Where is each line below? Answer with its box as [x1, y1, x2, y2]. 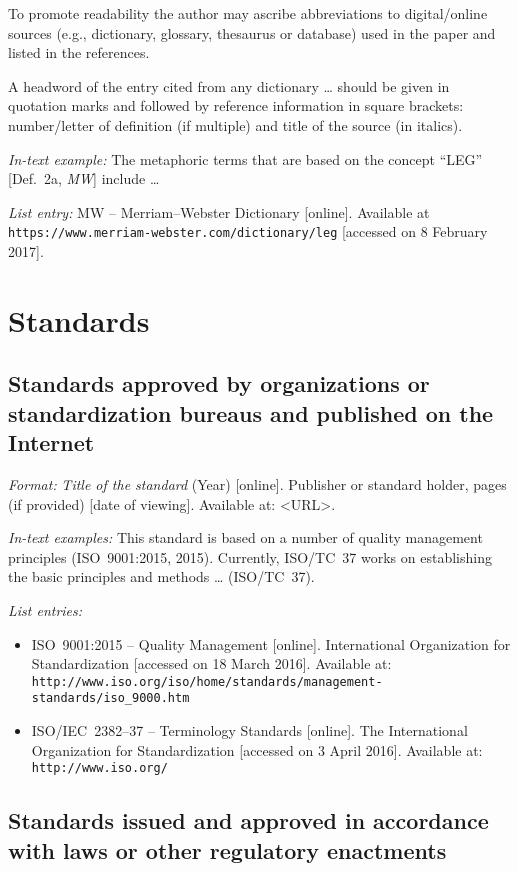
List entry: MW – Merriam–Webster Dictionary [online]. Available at [8, 201, 430, 222]
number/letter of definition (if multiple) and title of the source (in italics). [8, 114, 463, 135]
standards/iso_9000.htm [31, 691, 190, 706]
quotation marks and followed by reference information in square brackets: [8, 95, 464, 116]
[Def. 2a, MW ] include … [8, 168, 160, 189]
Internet [8, 427, 95, 458]
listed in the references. [8, 42, 150, 63]
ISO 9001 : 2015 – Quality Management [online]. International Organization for [31, 633, 511, 654]
